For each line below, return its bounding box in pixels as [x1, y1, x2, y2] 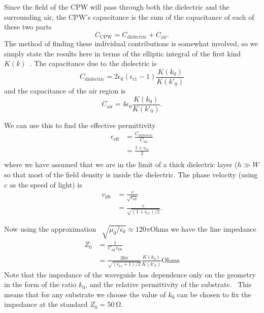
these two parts [4, 21, 52, 32]
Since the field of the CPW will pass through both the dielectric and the [4, 2, 229, 12]
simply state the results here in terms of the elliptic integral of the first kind [4, 48, 241, 58]
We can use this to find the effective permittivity [4, 119, 156, 130]
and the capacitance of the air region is [4, 85, 126, 96]
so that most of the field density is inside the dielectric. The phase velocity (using [4, 169, 258, 179]
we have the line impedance [171, 223, 256, 234]
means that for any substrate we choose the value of [4, 289, 166, 299]
